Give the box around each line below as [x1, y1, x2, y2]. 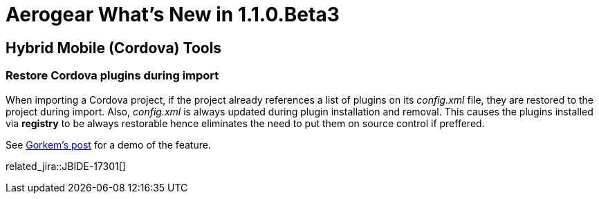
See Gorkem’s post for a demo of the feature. [6, 138, 211, 151]
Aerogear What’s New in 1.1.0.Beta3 [6, 3, 340, 26]
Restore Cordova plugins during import [6, 68, 219, 83]
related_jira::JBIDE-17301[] [6, 160, 126, 172]
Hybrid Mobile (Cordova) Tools [6, 39, 222, 57]
